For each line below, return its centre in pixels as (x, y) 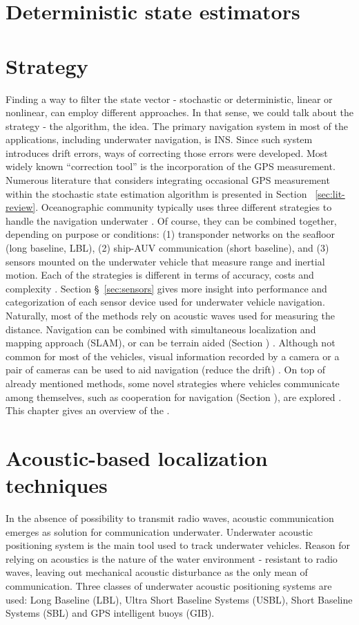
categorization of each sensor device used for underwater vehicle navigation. (165, 302)
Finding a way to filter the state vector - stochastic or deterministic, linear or (169, 99)
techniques (57, 485)
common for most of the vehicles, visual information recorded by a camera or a (173, 356)
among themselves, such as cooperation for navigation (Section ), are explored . (174, 397)
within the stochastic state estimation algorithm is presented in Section (156, 193)
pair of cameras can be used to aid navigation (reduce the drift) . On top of (166, 370)
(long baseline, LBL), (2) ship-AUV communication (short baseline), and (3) (167, 248)
